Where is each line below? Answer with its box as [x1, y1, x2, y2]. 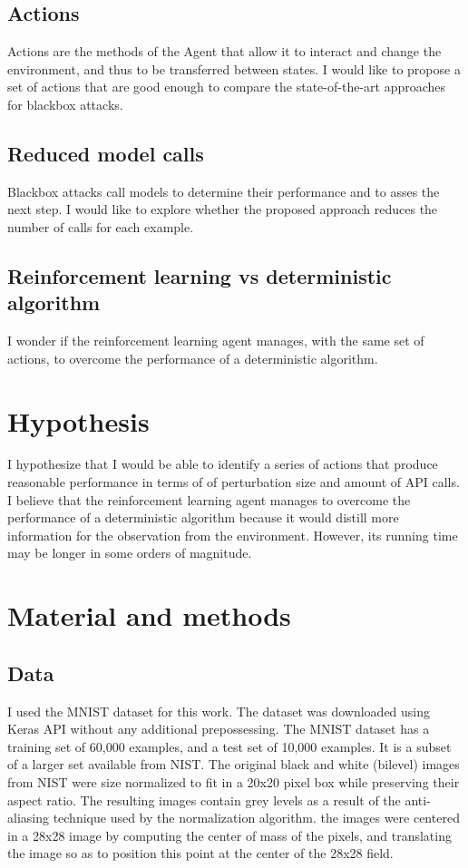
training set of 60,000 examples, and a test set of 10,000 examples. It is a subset [7, 736, 452, 756]
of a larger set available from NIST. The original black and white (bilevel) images [7, 755, 460, 774]
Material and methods [7, 597, 291, 634]
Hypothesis [7, 402, 150, 439]
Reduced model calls [7, 139, 204, 167]
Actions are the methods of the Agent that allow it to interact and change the [7, 42, 442, 61]
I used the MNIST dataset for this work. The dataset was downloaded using [7, 701, 431, 720]
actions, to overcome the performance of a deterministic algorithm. [7, 348, 378, 367]
